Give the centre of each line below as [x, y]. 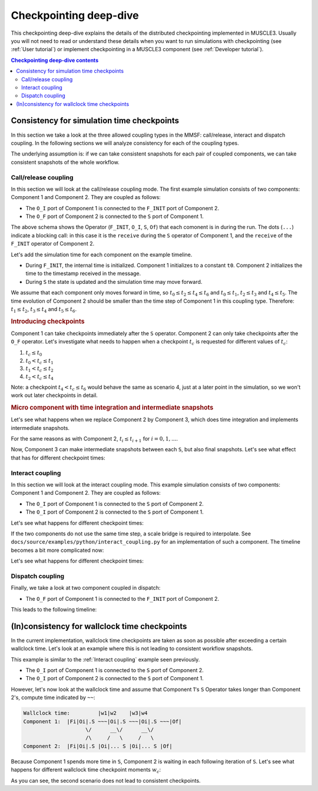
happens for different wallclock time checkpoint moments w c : [86, 770]
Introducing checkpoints [48, 321]
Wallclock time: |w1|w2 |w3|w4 [85, 713]
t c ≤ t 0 [34, 353]
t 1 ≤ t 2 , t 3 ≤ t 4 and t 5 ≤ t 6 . [44, 310]
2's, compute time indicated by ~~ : [53, 697]
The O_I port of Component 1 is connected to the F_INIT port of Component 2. [122, 208]
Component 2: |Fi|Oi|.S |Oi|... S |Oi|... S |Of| [98, 746]
